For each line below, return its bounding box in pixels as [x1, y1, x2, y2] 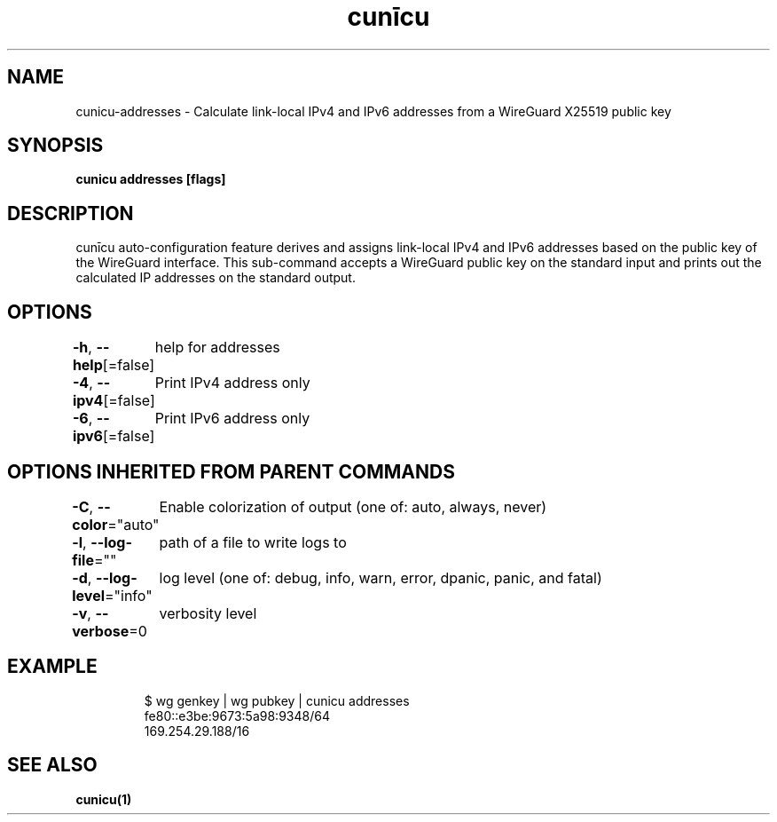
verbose [72, 621, 129, 640]
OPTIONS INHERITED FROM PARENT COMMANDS [7, 460, 455, 483]
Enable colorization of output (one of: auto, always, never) [159, 497, 547, 516]
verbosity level [159, 604, 257, 622]
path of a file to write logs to [159, 533, 347, 551]
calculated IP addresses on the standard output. [75, 270, 356, 286]
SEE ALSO [7, 754, 98, 777]
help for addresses [154, 338, 280, 357]
